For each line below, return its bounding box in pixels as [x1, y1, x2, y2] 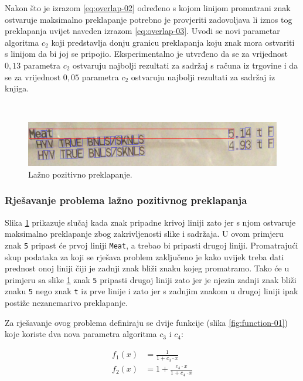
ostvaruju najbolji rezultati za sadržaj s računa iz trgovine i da [73, 59, 298, 71]
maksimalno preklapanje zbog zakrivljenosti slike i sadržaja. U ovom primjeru [5, 227, 284, 240]
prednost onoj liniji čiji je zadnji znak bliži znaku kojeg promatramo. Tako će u [5, 262, 290, 274]
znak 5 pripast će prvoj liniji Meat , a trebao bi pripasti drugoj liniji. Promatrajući [5, 239, 298, 251]
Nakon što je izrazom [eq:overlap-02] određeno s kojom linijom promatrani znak [5, 2, 291, 13]
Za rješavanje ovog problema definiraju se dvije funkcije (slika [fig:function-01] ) [5, 316, 288, 328]
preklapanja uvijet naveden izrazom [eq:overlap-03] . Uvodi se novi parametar [5, 25, 280, 37]
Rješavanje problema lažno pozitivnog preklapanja [5, 193, 247, 207]
